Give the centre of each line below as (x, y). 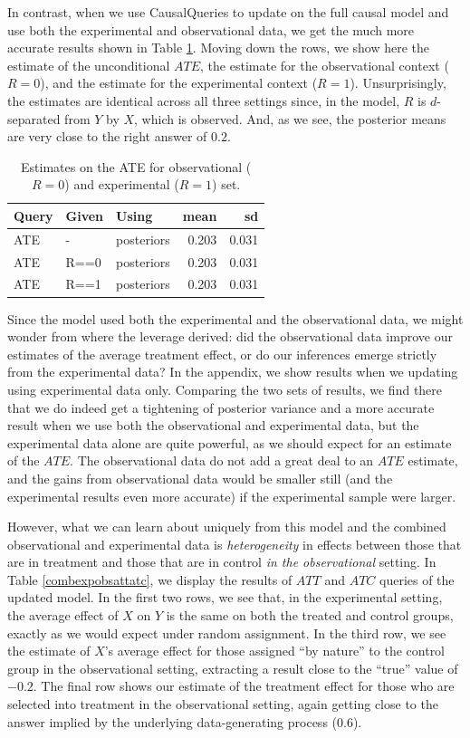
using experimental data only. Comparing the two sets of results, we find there (225, 389)
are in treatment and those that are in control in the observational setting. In (222, 562)
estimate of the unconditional (89, 65)
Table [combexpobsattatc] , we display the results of (150, 579)
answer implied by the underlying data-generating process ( (173, 721)
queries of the (417, 579)
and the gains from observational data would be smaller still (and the (200, 478)
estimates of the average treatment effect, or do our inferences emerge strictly (222, 354)
